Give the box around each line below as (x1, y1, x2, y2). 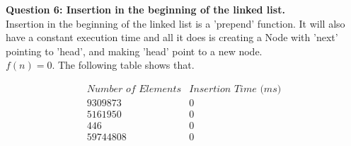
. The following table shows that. (52, 57, 195, 72)
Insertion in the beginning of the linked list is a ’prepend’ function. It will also (6, 16, 345, 30)
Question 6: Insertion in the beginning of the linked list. (6, 2, 285, 16)
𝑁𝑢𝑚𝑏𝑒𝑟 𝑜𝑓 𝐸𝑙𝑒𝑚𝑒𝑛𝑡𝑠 (86, 84, 182, 94)
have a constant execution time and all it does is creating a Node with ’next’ (6, 30, 338, 45)
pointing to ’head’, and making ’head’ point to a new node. (6, 43, 263, 58)
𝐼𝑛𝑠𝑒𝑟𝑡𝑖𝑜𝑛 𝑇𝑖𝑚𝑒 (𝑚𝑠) (189, 84, 282, 94)
